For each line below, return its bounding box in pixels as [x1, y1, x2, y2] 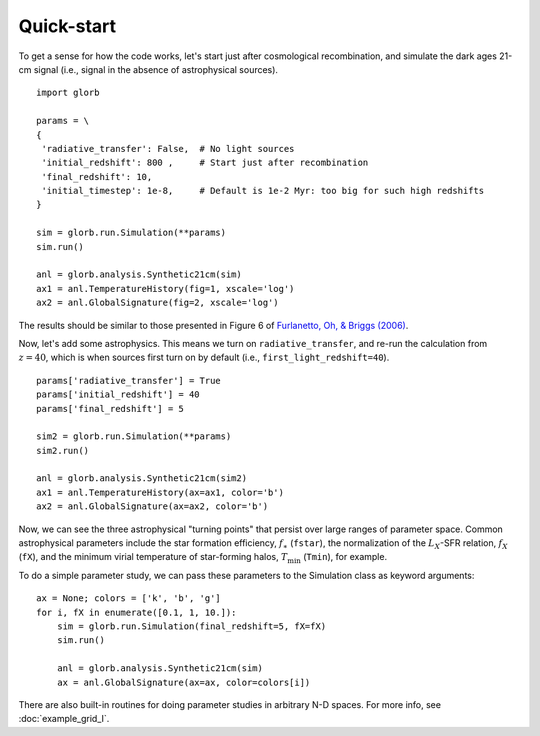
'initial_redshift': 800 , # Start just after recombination [41, 157, 369, 169]
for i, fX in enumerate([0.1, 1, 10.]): [36, 606, 237, 618]
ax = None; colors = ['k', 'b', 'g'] [36, 593, 222, 604]
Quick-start [18, 15, 117, 37]
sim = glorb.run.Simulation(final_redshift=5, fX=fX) [56, 621, 327, 632]
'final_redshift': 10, [41, 171, 153, 182]
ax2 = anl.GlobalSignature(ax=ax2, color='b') [36, 501, 269, 512]
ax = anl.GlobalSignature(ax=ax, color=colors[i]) [56, 676, 311, 688]
